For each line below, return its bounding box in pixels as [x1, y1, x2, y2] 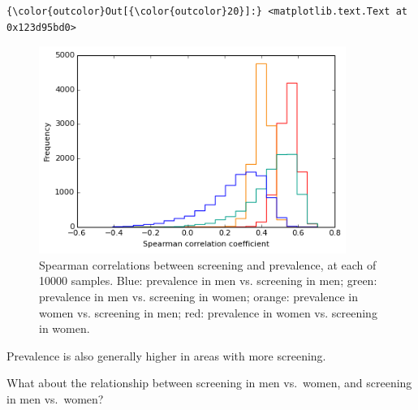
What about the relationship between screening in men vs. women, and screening [6, 374, 412, 391]
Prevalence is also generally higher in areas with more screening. [6, 347, 326, 364]
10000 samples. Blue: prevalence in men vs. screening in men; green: [39, 272, 377, 289]
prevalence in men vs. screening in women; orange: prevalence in [39, 288, 359, 305]
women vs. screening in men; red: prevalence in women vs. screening [39, 304, 377, 321]
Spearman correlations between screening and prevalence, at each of [39, 256, 377, 273]
